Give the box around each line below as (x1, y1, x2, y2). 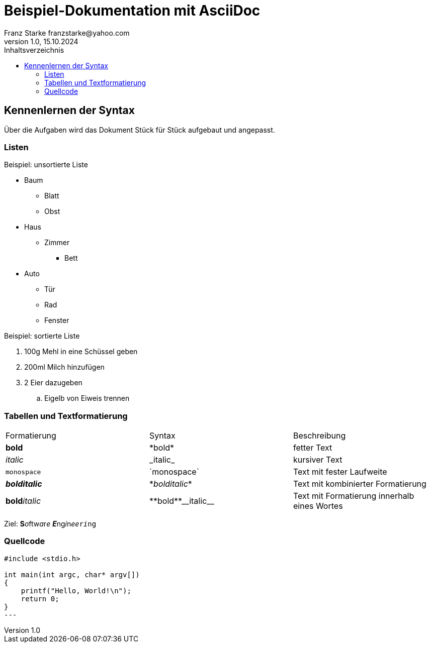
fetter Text (293, 443, 332, 453)
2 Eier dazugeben (24, 378, 82, 387)
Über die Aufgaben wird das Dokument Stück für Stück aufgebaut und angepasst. (4, 125, 275, 134)
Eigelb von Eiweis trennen (44, 394, 130, 403)
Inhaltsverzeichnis (4, 45, 64, 54)
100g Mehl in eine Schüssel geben (24, 347, 138, 356)
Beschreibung (293, 430, 346, 441)
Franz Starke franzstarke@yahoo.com (4, 28, 130, 37)
